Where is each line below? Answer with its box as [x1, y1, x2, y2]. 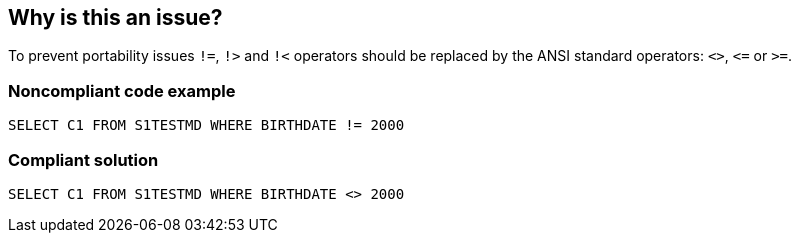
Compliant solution [8, 149, 159, 170]
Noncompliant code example [8, 80, 236, 101]
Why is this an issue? [8, 5, 223, 30]
